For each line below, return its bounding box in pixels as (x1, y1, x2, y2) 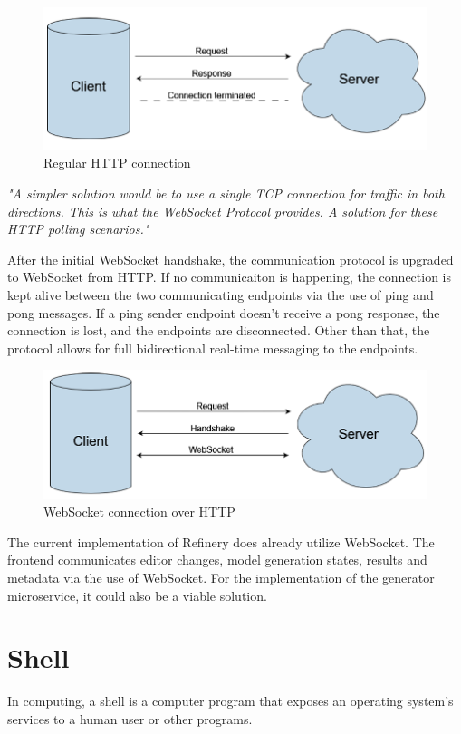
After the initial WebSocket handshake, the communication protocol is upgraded (7, 249, 454, 268)
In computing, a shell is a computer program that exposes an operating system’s (7, 691, 454, 710)
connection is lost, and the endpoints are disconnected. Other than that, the (7, 321, 430, 340)
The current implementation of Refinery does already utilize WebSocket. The (7, 532, 435, 551)
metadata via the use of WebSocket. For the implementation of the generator (7, 567, 435, 586)
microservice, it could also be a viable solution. (7, 585, 267, 604)
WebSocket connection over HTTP (43, 502, 235, 521)
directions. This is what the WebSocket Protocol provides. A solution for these (7, 201, 438, 220)
